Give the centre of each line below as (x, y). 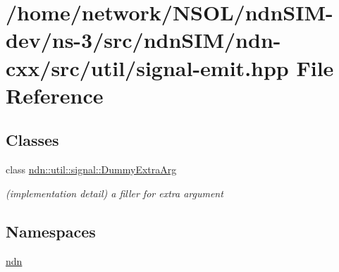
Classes (32, 140)
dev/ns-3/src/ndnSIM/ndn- (143, 40)
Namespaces (51, 231)
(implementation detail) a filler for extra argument (115, 193)
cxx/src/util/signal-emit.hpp (147, 67)
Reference (55, 95)
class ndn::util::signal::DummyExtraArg (91, 169)
